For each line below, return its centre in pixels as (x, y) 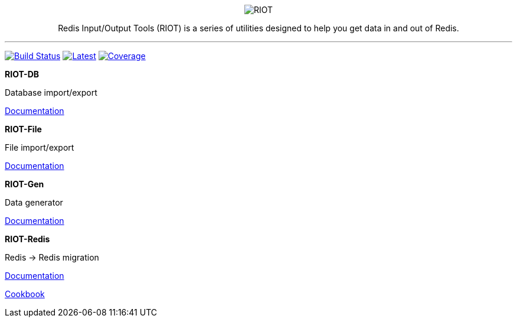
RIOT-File (23, 129)
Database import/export (51, 92)
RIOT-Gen (24, 184)
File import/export (40, 147)
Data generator (34, 202)
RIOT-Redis (27, 239)
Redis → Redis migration (52, 257)
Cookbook (25, 294)
